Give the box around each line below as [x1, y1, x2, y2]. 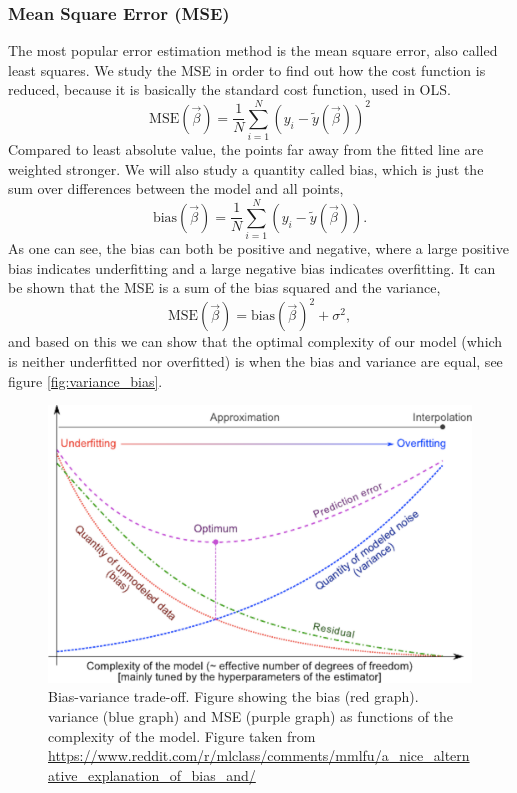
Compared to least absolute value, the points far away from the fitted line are [8, 139, 484, 160]
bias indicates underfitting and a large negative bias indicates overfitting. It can [8, 257, 496, 278]
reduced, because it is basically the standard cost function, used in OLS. [8, 79, 451, 100]
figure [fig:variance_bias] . [8, 370, 163, 391]
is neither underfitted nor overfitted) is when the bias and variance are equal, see [8, 350, 503, 371]
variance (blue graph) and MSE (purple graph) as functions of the [48, 705, 454, 726]
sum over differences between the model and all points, [8, 178, 344, 199]
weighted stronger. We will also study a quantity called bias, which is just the [8, 158, 484, 179]
